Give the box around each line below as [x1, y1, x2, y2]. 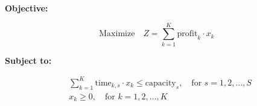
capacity [145, 78, 176, 87]
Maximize [99, 30, 135, 39]
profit [177, 30, 198, 39]
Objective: [5, 2, 48, 14]
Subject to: [5, 54, 52, 66]
